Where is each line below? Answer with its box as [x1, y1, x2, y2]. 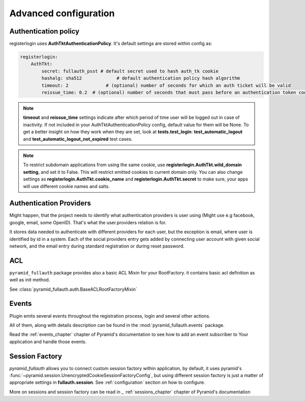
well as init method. [9, 277, 50, 283]
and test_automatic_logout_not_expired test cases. [23, 136, 133, 142]
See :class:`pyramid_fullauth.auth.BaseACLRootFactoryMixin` [9, 286, 137, 292]
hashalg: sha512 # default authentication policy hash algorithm [41, 75, 240, 81]
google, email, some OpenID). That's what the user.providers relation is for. [9, 219, 167, 226]
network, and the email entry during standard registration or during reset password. [9, 243, 185, 249]
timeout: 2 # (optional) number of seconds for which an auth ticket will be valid [41, 82, 291, 88]
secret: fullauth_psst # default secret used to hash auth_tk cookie [41, 68, 219, 74]
